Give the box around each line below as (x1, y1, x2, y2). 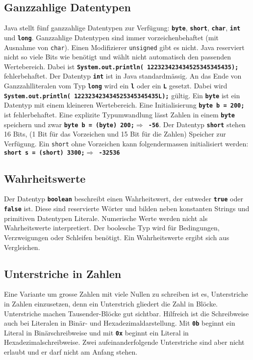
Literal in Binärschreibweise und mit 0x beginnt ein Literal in (4, 327, 189, 337)
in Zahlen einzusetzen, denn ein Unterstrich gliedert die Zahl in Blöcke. (4, 298, 218, 308)
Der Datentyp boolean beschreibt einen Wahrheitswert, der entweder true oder (4, 194, 243, 204)
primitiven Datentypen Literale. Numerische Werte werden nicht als (4, 213, 208, 223)
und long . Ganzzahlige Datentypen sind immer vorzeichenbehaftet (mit (4, 32, 219, 42)
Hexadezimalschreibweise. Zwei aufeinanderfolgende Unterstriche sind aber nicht (4, 337, 245, 347)
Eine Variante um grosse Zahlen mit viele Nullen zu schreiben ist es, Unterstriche (4, 289, 248, 299)
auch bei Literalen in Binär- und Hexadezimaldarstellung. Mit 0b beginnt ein (4, 318, 235, 328)
